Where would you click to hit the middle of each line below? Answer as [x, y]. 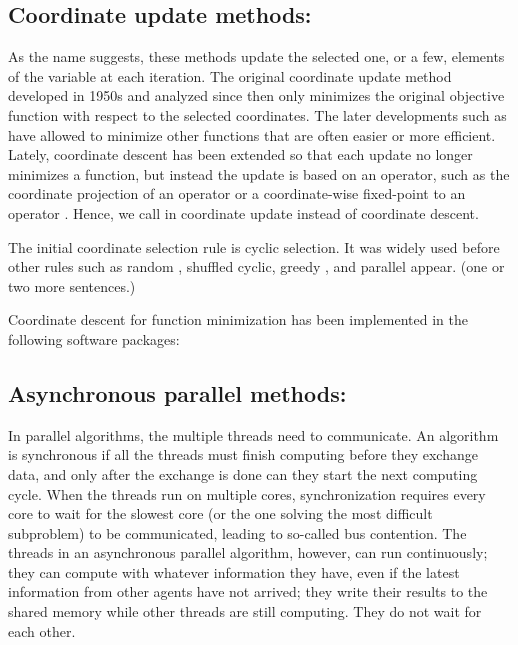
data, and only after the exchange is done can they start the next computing [243, 473]
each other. [42, 630]
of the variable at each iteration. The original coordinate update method [230, 75]
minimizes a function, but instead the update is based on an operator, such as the [259, 173]
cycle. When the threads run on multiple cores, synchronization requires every [247, 493]
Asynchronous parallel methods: [177, 392]
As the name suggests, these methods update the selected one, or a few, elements [256, 56]
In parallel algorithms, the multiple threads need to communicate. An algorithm [253, 434]
